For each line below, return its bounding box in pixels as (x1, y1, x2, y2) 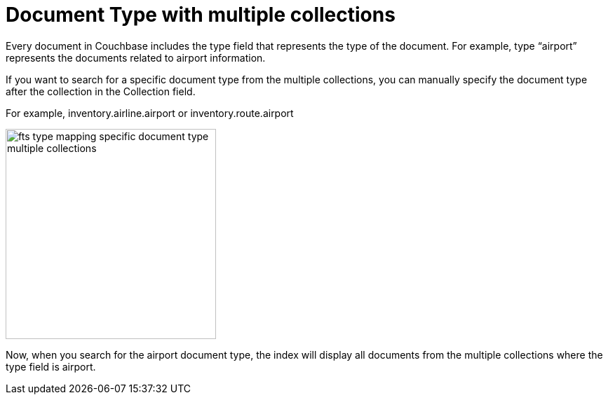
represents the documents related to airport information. (6, 51, 266, 64)
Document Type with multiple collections (6, 3, 396, 27)
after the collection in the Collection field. (6, 85, 196, 97)
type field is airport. (6, 360, 96, 373)
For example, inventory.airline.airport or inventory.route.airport (6, 106, 294, 119)
